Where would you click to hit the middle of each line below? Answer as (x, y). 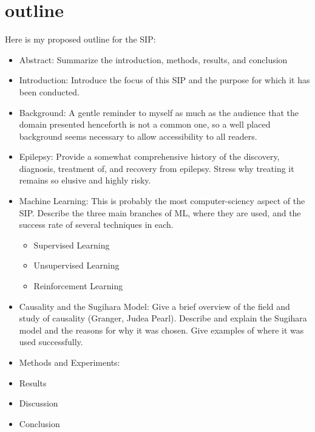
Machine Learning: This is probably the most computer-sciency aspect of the (162, 201)
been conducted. (49, 91)
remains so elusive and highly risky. (85, 180)
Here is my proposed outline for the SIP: (80, 39)
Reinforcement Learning (78, 286)
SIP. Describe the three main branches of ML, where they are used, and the (160, 212)
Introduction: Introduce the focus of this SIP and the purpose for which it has (164, 80)
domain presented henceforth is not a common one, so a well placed (145, 124)
